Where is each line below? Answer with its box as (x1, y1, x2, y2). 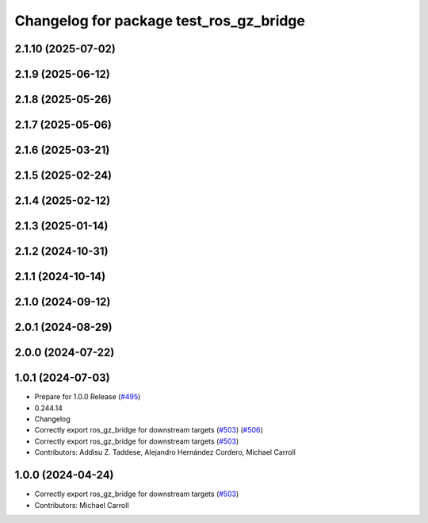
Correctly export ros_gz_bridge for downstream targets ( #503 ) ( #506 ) (34, 425, 263, 435)
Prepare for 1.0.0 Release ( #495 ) (34, 392, 141, 402)
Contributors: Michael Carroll (34, 500, 130, 510)
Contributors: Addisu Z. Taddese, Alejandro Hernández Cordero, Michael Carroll (34, 448, 296, 457)
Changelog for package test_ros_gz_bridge (14, 12, 305, 29)
